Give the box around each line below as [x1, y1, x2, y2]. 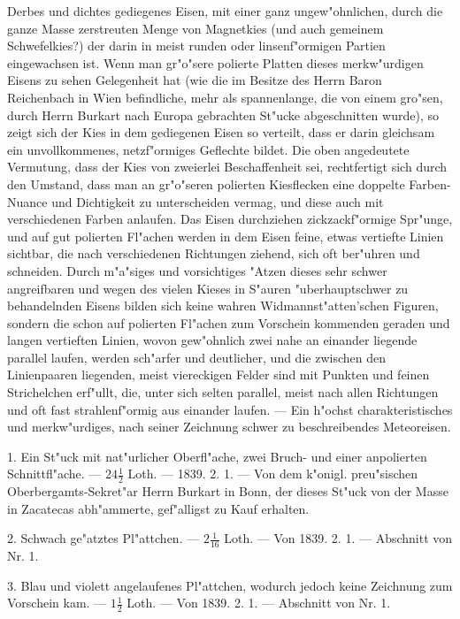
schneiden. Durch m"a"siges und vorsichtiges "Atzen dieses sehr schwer [7, 261, 387, 279]
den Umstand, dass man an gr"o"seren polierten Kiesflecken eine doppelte [7, 174, 405, 193]
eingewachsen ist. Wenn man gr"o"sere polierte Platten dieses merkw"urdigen [7, 53, 424, 72]
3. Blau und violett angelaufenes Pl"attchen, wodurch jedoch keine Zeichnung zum [7, 576, 453, 594]
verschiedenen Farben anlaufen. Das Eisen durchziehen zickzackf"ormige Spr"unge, [7, 210, 453, 228]
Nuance [7, 192, 48, 210]
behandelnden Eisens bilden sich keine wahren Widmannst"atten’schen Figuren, [7, 296, 439, 315]
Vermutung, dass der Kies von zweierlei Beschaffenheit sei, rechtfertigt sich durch [7, 157, 448, 176]
